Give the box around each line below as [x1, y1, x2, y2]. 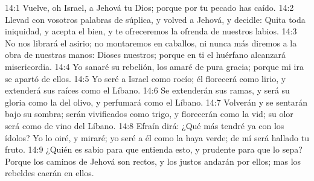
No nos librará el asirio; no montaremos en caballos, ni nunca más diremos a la [5, 36, 297, 49]
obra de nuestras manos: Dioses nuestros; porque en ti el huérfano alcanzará [5, 48, 286, 61]
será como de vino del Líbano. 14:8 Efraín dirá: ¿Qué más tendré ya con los [5, 119, 284, 132]
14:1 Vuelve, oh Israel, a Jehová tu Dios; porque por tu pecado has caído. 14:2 [5, 1, 294, 13]
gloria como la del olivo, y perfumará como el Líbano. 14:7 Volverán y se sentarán [5, 95, 308, 108]
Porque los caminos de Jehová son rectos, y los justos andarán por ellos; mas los [5, 154, 301, 167]
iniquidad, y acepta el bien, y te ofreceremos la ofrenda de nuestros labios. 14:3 [5, 25, 297, 37]
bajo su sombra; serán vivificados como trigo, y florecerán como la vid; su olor [5, 107, 293, 120]
